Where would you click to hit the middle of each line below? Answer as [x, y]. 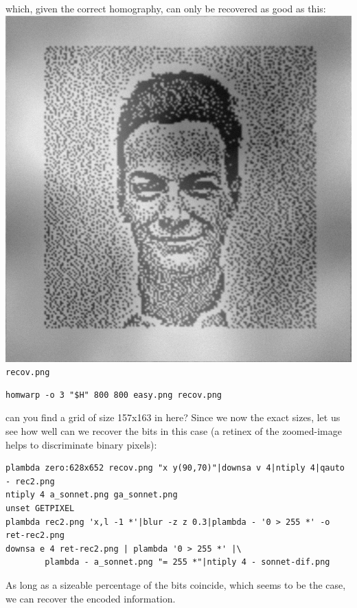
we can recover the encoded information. [91, 598]
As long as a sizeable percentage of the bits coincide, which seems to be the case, [176, 584]
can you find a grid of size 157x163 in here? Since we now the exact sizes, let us [173, 417]
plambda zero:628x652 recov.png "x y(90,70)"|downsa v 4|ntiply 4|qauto [175, 468]
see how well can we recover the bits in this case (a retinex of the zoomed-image [174, 431]
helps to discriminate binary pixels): [81, 444]
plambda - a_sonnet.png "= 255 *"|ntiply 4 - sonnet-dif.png [187, 562]
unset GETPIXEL [40, 508]
